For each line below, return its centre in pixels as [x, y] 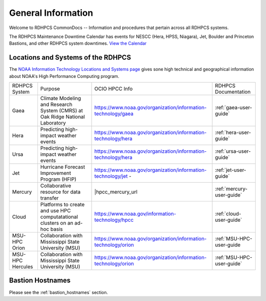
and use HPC [55, 211]
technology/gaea [114, 114]
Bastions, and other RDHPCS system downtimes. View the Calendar [78, 43]
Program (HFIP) [58, 179]
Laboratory [53, 123]
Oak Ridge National [63, 117]
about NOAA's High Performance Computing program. [64, 76]
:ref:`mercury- [231, 189]
